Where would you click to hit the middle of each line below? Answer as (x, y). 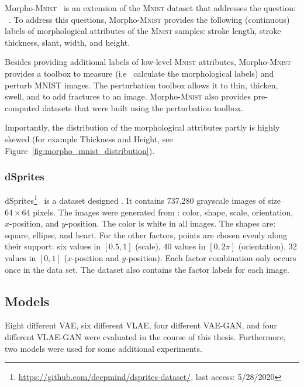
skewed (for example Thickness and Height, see (89, 138)
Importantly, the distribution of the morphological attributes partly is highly (142, 127)
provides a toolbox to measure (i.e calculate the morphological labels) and (139, 73)
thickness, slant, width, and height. (68, 42)
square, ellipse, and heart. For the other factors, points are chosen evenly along (146, 234)
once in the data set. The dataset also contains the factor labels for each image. (147, 269)
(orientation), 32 (267, 246)
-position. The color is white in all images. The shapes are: (171, 223)
